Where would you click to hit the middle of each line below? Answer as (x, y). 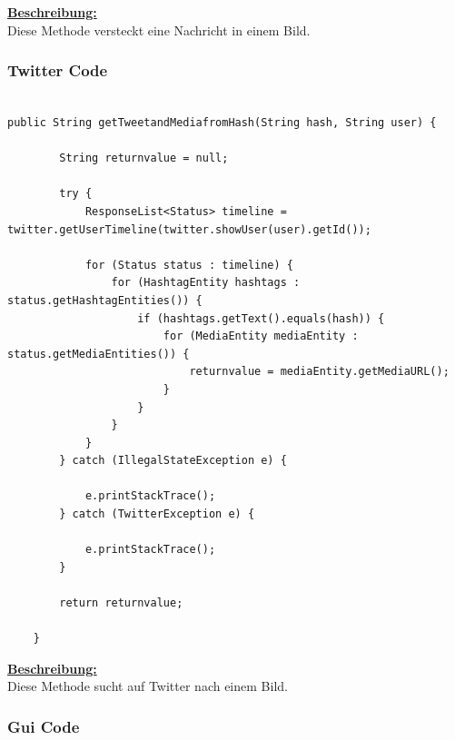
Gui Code (44, 726)
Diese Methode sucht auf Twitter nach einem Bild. (148, 686)
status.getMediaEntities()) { (99, 354)
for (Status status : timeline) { (189, 265)
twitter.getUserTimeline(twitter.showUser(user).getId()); (189, 229)
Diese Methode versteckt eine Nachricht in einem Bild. (159, 30)
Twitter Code (58, 70)
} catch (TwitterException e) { (157, 514)
